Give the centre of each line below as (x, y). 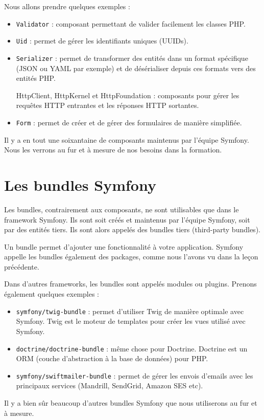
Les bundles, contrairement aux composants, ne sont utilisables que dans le (122, 209)
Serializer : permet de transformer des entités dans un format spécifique (132, 58)
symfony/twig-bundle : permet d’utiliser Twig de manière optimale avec (130, 311)
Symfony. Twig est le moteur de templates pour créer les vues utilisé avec (131, 321)
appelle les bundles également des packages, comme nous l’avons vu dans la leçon (131, 257)
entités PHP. (36, 78)
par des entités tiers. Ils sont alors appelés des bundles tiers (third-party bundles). (132, 229)
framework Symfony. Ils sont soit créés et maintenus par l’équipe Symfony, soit (127, 219)
